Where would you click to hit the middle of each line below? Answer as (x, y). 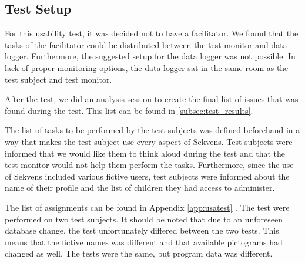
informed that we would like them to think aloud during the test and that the (145, 153)
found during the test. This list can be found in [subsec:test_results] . (129, 110)
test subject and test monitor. (58, 79)
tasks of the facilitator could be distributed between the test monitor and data (146, 44)
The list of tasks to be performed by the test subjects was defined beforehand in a (152, 130)
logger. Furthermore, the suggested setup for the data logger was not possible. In (150, 56)
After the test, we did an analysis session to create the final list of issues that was (152, 99)
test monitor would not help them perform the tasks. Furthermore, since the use (149, 165)
